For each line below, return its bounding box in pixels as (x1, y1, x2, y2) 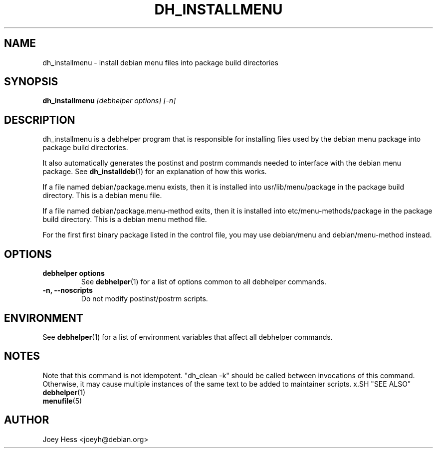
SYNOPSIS (4, 75, 58, 88)
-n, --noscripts (42, 286, 93, 295)
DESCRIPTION (4, 113, 75, 126)
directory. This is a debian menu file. (42, 191, 162, 200)
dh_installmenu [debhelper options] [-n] (42, 96, 176, 105)
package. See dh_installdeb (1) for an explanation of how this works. (42, 167, 267, 176)
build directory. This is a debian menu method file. (42, 215, 207, 224)
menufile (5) (42, 396, 82, 405)
